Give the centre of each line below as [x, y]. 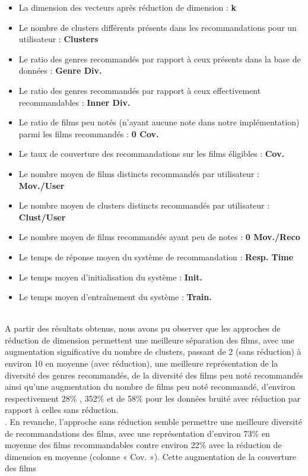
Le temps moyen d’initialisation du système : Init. [110, 277]
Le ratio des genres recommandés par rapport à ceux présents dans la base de [160, 59]
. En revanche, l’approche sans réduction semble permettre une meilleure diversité [153, 422]
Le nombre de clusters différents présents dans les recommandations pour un [158, 27]
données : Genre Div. [60, 70]
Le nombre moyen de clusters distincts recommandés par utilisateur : [144, 205]
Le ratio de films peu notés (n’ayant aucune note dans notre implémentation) [159, 122]
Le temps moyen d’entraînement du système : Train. [115, 297]
